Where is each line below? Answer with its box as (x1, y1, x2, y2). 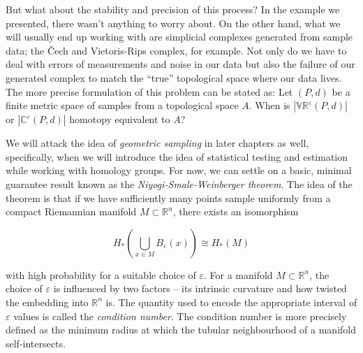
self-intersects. (6, 336, 66, 350)
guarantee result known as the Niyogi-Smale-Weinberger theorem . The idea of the (6, 176, 353, 191)
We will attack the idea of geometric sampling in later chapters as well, (6, 136, 309, 150)
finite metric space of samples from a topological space (6, 98, 239, 113)
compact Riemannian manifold (6, 204, 137, 219)
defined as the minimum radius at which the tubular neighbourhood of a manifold (6, 322, 357, 337)
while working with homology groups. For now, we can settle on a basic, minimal (6, 163, 352, 178)
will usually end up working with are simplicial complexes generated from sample (6, 29, 353, 44)
